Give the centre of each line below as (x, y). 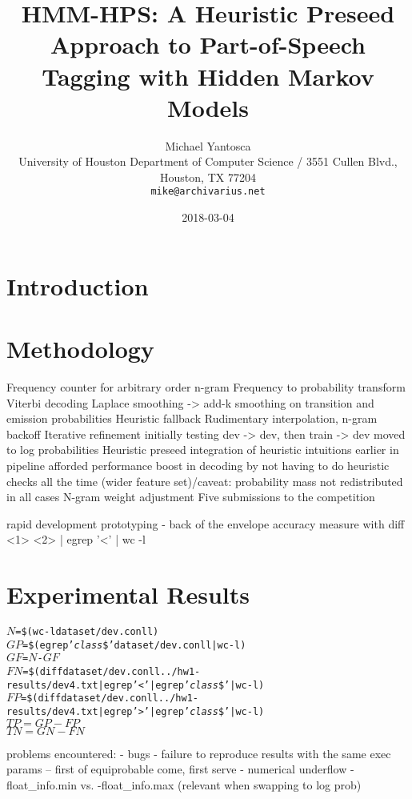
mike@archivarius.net (208, 192)
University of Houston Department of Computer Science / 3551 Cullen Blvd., (208, 161)
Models (208, 107)
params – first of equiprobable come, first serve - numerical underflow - (180, 769)
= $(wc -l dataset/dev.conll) (87, 632)
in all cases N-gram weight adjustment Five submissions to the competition (191, 497)
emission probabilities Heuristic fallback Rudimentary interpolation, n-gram (192, 418)
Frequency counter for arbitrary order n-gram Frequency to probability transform (206, 387)
